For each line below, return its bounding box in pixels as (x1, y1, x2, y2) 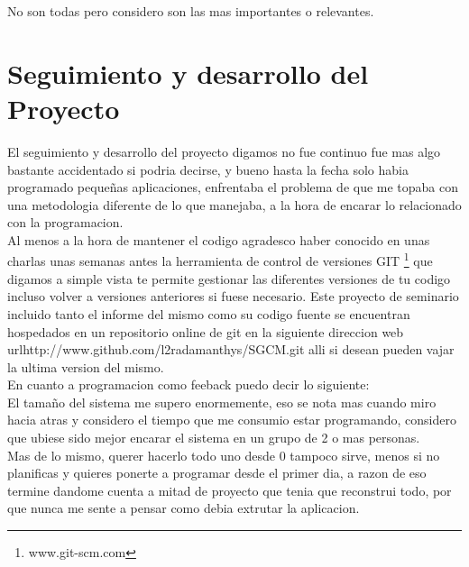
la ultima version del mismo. (7, 357, 164, 376)
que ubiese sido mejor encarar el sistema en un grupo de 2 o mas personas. (7, 428, 420, 447)
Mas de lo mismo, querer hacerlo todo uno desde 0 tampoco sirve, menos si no (7, 445, 440, 464)
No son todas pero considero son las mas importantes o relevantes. (7, 2, 374, 20)
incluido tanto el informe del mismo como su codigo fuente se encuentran (7, 304, 410, 323)
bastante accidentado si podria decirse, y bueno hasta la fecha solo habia (7, 160, 409, 178)
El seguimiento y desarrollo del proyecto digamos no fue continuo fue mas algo (7, 142, 441, 160)
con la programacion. (7, 213, 124, 232)
